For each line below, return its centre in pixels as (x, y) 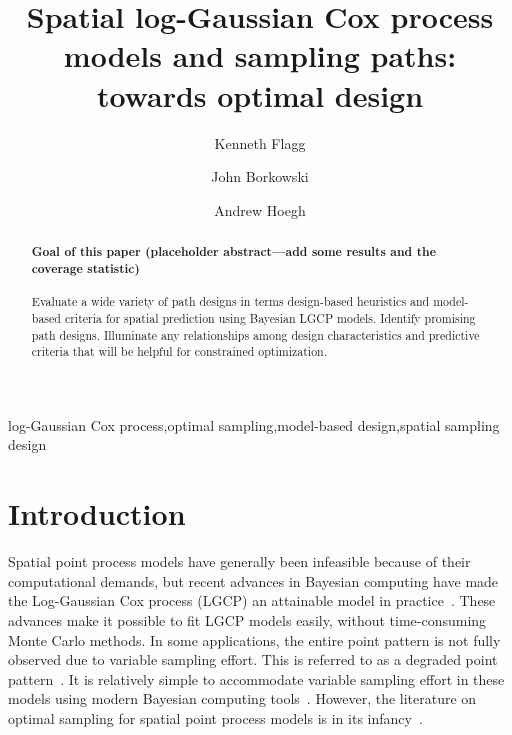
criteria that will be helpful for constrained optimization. (179, 351)
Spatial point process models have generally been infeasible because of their (239, 561)
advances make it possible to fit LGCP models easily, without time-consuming (247, 619)
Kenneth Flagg (260, 142)
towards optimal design (260, 94)
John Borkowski (260, 176)
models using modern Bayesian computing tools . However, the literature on (242, 698)
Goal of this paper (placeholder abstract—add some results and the (233, 252)
